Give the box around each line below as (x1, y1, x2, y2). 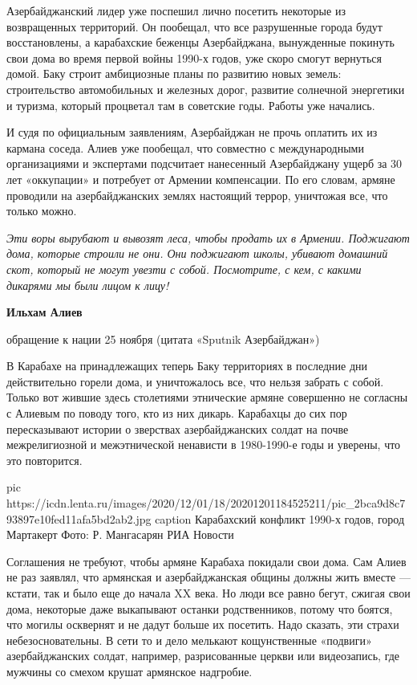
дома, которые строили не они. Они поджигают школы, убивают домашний (6, 245, 388, 262)
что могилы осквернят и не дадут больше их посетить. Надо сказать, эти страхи (6, 616, 399, 633)
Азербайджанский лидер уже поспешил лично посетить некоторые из (6, 2, 346, 18)
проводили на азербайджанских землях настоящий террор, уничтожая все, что (6, 186, 388, 203)
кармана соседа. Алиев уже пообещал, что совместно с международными (6, 139, 364, 156)
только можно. (6, 202, 77, 219)
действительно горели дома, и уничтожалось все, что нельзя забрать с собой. (6, 373, 384, 389)
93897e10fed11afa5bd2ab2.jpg (6, 510, 152, 527)
